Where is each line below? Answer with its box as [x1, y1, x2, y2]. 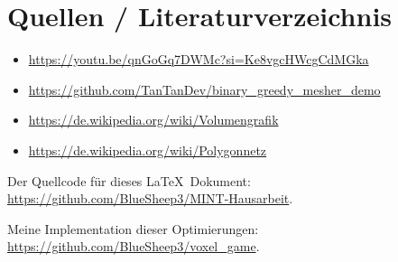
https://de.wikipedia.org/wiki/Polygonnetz [28, 140, 267, 159]
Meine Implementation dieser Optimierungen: [7, 219, 259, 238]
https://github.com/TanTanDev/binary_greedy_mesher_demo [28, 80, 381, 98]
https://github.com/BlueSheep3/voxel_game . [7, 237, 260, 256]
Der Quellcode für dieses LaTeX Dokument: [7, 171, 251, 190]
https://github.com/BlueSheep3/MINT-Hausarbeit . [7, 189, 293, 208]
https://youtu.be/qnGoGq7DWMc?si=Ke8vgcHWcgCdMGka [28, 50, 369, 69]
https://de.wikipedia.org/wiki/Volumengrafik [28, 110, 279, 129]
